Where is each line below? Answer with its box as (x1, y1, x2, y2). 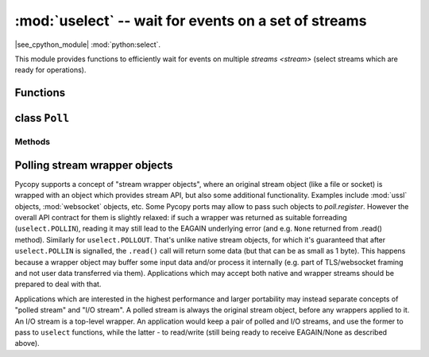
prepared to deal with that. (14, 279, 102, 289)
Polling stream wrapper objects (14, 158, 174, 172)
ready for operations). (14, 65, 87, 75)
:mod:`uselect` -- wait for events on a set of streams (14, 12, 367, 29)
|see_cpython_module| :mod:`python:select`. (14, 40, 161, 49)
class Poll (14, 111, 70, 125)
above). (14, 339, 40, 348)
